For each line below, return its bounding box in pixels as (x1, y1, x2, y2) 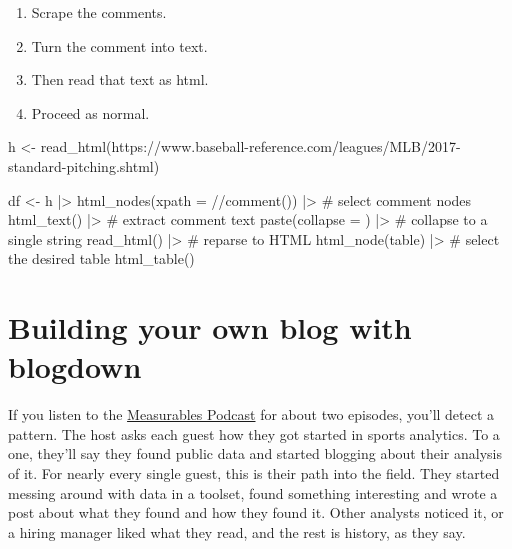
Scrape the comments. (31, 2, 167, 22)
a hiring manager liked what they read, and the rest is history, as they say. (8, 521, 466, 542)
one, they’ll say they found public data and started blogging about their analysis (8, 443, 502, 464)
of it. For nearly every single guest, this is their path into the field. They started (8, 463, 500, 484)
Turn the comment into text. (31, 35, 208, 56)
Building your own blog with (8, 307, 412, 348)
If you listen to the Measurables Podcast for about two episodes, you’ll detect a (8, 404, 495, 425)
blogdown (8, 346, 142, 387)
